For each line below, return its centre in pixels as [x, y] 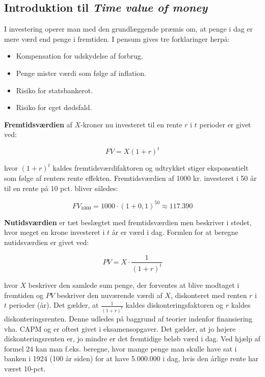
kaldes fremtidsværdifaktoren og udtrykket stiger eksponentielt [151, 168]
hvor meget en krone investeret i [55, 232]
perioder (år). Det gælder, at [54, 305]
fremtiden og [24, 295]
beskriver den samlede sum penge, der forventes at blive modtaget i [134, 285]
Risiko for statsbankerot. [55, 90]
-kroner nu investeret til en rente [131, 124]
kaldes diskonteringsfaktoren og [175, 305]
